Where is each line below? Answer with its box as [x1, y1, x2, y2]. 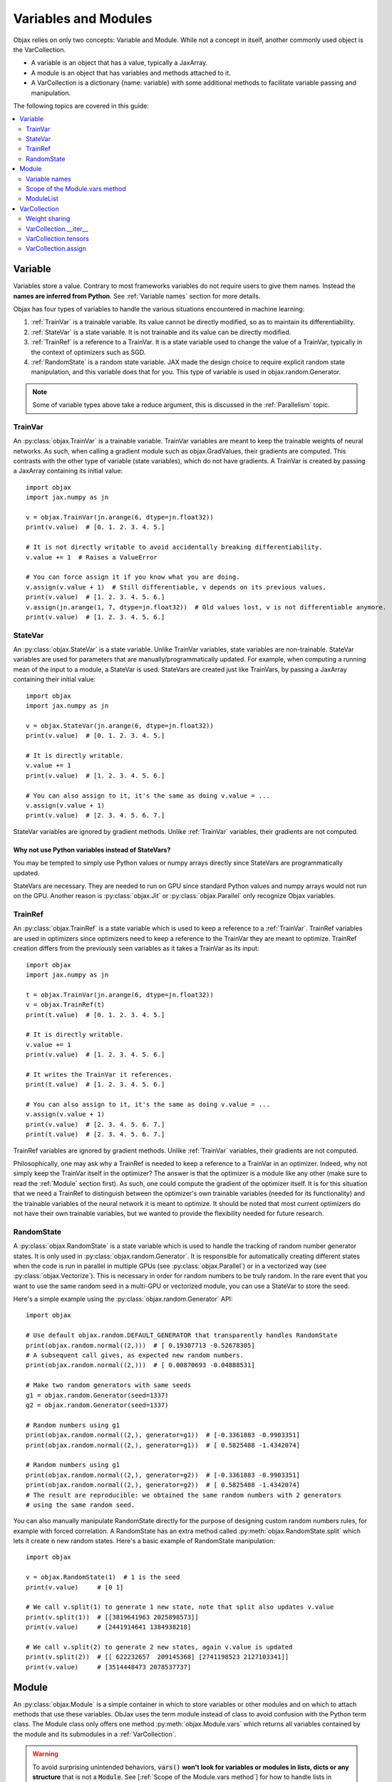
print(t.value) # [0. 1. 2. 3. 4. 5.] [26, 1011, 165, 1019]
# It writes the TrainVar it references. [26, 1070, 172, 1078]
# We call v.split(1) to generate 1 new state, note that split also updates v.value [26, 1603, 334, 1611]
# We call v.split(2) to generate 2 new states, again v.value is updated [26, 1643, 293, 1651]
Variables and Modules [13, 11, 153, 26]
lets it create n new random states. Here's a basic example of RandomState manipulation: [13, 1537, 276, 1545]
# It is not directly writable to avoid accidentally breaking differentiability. [26, 543, 323, 552]
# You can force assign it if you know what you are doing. [26, 573, 240, 581]
